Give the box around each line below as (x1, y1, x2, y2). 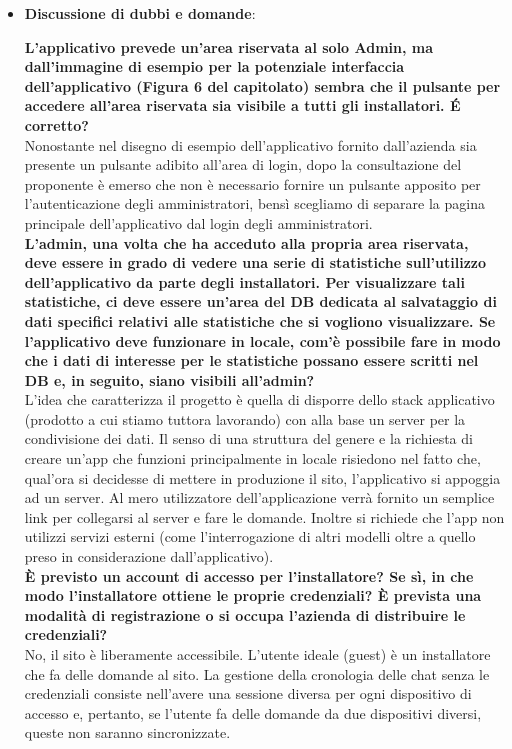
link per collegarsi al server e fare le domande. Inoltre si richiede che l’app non (24, 506, 505, 527)
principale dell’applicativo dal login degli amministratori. (24, 212, 373, 233)
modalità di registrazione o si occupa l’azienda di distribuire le (24, 604, 466, 625)
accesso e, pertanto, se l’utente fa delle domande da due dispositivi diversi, (24, 702, 482, 723)
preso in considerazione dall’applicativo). (24, 546, 274, 567)
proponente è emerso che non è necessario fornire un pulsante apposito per (24, 173, 481, 194)
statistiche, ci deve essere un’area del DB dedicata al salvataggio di (24, 291, 497, 312)
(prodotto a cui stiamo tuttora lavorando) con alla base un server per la (24, 408, 466, 429)
